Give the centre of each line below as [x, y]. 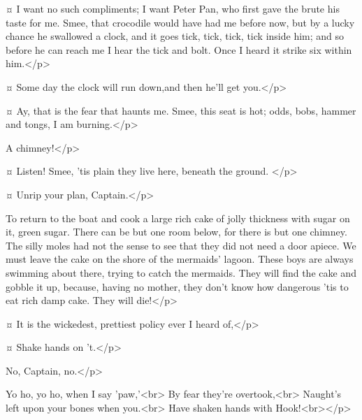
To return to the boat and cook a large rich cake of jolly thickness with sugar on [178, 218]
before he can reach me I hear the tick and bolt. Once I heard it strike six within [179, 49]
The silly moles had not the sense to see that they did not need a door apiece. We [181, 245]
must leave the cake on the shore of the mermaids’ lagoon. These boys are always [180, 259]
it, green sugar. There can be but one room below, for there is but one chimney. [176, 232]
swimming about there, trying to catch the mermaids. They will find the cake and [181, 272]
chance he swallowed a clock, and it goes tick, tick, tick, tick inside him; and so [175, 36]
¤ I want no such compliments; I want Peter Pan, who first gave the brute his [173, 8]
